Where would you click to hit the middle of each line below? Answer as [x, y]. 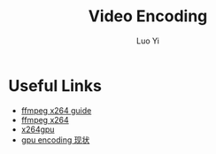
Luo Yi [148, 41]
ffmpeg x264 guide [56, 110]
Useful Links [55, 85]
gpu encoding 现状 [55, 140]
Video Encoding [148, 16]
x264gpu [38, 129]
